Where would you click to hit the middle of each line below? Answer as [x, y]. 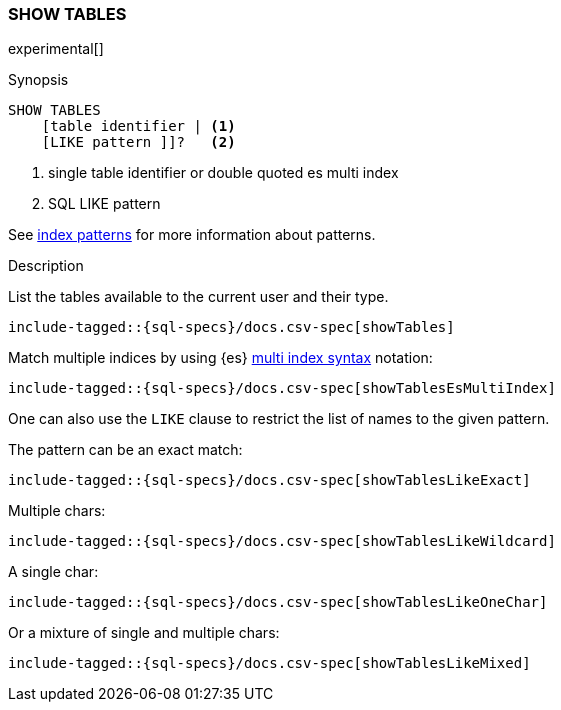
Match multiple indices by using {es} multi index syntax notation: [220, 358]
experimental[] [56, 49]
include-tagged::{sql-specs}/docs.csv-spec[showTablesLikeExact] [269, 480]
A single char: [53, 572]
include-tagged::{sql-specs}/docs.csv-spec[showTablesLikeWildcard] [282, 541]
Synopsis [38, 80]
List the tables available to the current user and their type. [198, 297]
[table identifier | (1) [138, 126]
